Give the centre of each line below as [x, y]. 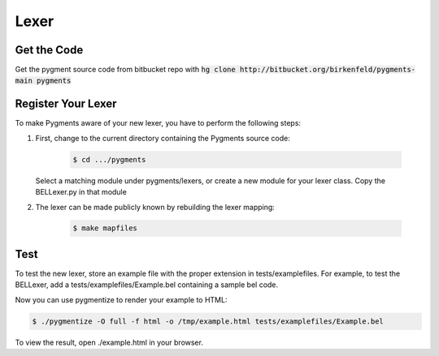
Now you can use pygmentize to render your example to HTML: [121, 299]
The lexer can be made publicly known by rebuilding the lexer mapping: [155, 207]
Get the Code [49, 50]
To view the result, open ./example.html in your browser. [109, 342]
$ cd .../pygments [109, 159]
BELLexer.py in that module [81, 192]
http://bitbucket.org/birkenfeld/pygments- [328, 70]
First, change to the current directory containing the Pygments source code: [163, 138]
